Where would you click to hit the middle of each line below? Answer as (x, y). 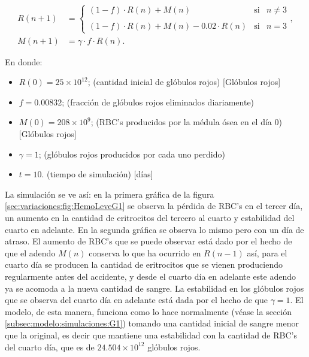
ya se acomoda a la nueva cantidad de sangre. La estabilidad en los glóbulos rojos (154, 288)
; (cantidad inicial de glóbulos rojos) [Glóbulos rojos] (184, 82)
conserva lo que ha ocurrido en (145, 252)
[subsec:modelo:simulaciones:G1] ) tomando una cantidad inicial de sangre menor (152, 323)
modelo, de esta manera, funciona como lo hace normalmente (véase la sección (148, 311)
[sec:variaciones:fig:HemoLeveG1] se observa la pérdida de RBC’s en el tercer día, (154, 206)
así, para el (267, 252)
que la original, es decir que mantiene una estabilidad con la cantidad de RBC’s (151, 335)
